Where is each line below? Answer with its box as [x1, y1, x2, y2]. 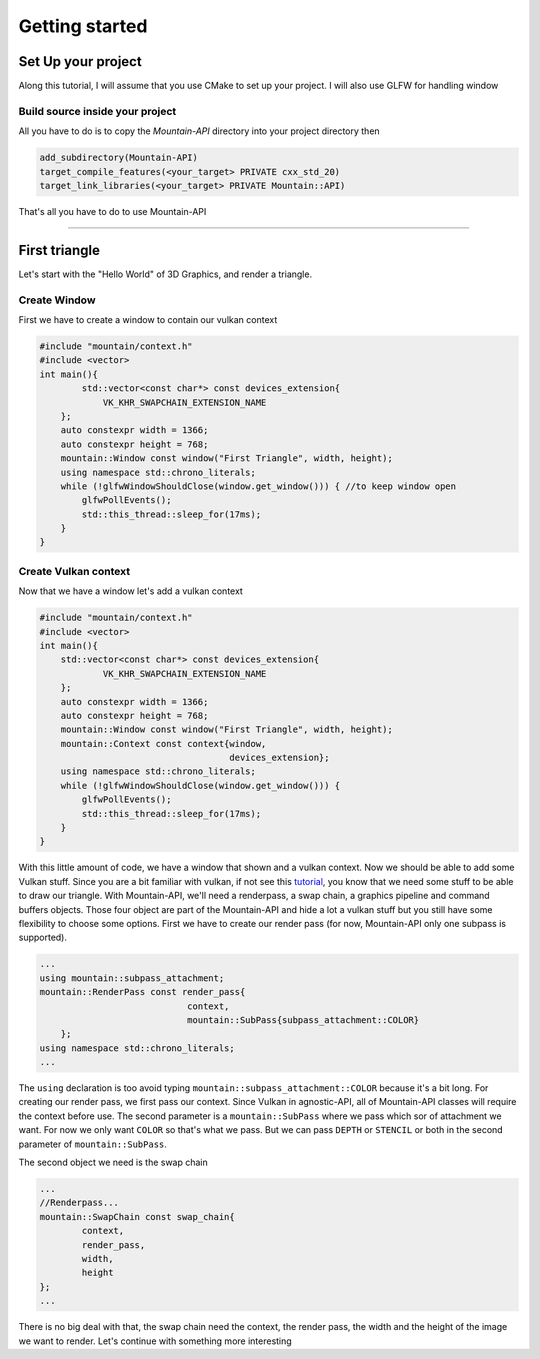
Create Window [18, 293, 96, 307]
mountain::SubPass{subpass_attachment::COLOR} [186, 1014, 420, 1025]
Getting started [18, 15, 148, 37]
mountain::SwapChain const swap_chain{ [39, 1211, 235, 1222]
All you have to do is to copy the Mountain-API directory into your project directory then [18, 125, 380, 137]
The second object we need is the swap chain [18, 1156, 209, 1169]
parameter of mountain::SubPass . [18, 1138, 167, 1150]
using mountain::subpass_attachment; [39, 972, 225, 984]
